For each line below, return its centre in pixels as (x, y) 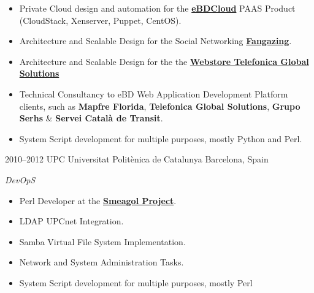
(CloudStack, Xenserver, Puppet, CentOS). (100, 20)
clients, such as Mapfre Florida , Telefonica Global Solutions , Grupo (160, 106)
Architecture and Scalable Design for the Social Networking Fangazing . (155, 41)
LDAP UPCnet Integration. (71, 221)
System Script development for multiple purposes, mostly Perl (136, 282)
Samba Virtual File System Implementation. (102, 241)
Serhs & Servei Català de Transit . (91, 118)
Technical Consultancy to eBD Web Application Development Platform (154, 93)
